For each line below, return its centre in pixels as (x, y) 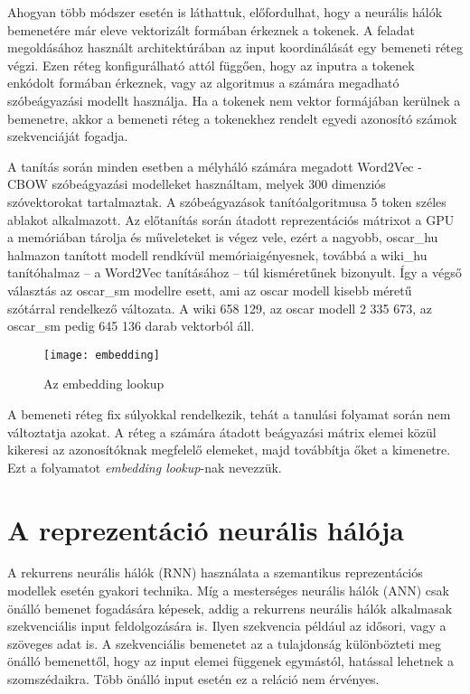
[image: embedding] (102, 355)
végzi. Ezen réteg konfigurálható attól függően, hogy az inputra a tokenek (211, 65)
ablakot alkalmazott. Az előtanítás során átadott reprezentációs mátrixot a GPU (231, 219)
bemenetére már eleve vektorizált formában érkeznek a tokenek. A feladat (211, 29)
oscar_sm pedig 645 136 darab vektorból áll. (131, 326)
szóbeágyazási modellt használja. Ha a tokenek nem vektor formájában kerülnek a (234, 100)
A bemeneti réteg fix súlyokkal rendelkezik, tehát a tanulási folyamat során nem (229, 413)
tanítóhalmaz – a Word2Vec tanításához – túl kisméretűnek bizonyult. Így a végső (235, 272)
